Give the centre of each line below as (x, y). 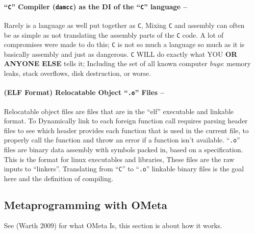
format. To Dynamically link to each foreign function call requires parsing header (126, 121)
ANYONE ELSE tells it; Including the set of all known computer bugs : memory (127, 63)
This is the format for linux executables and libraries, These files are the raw (119, 159)
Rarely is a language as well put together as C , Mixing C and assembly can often (124, 25)
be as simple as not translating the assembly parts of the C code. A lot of (114, 35)
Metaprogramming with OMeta (86, 204)
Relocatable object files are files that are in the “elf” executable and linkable (119, 111)
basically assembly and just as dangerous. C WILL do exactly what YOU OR (121, 54)
